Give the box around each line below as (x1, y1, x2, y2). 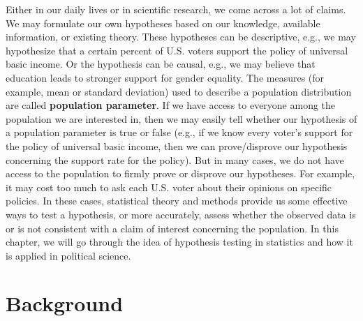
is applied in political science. (6, 248, 131, 262)
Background (6, 289, 124, 318)
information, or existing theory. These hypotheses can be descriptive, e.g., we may (6, 29, 356, 44)
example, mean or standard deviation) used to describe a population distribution (6, 84, 352, 98)
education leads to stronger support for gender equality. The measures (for (6, 70, 325, 84)
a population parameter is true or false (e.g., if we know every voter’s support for (6, 125, 353, 140)
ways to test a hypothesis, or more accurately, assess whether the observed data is (6, 207, 356, 221)
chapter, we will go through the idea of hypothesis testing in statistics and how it (6, 234, 353, 249)
